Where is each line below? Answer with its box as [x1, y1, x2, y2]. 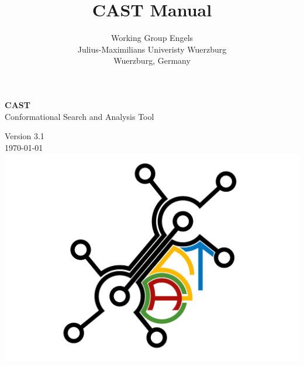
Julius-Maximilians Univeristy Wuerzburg [77, 43, 227, 55]
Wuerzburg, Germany [113, 54, 191, 67]
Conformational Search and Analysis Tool [5, 110, 154, 122]
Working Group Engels [110, 32, 194, 44]
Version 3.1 [5, 130, 44, 142]
